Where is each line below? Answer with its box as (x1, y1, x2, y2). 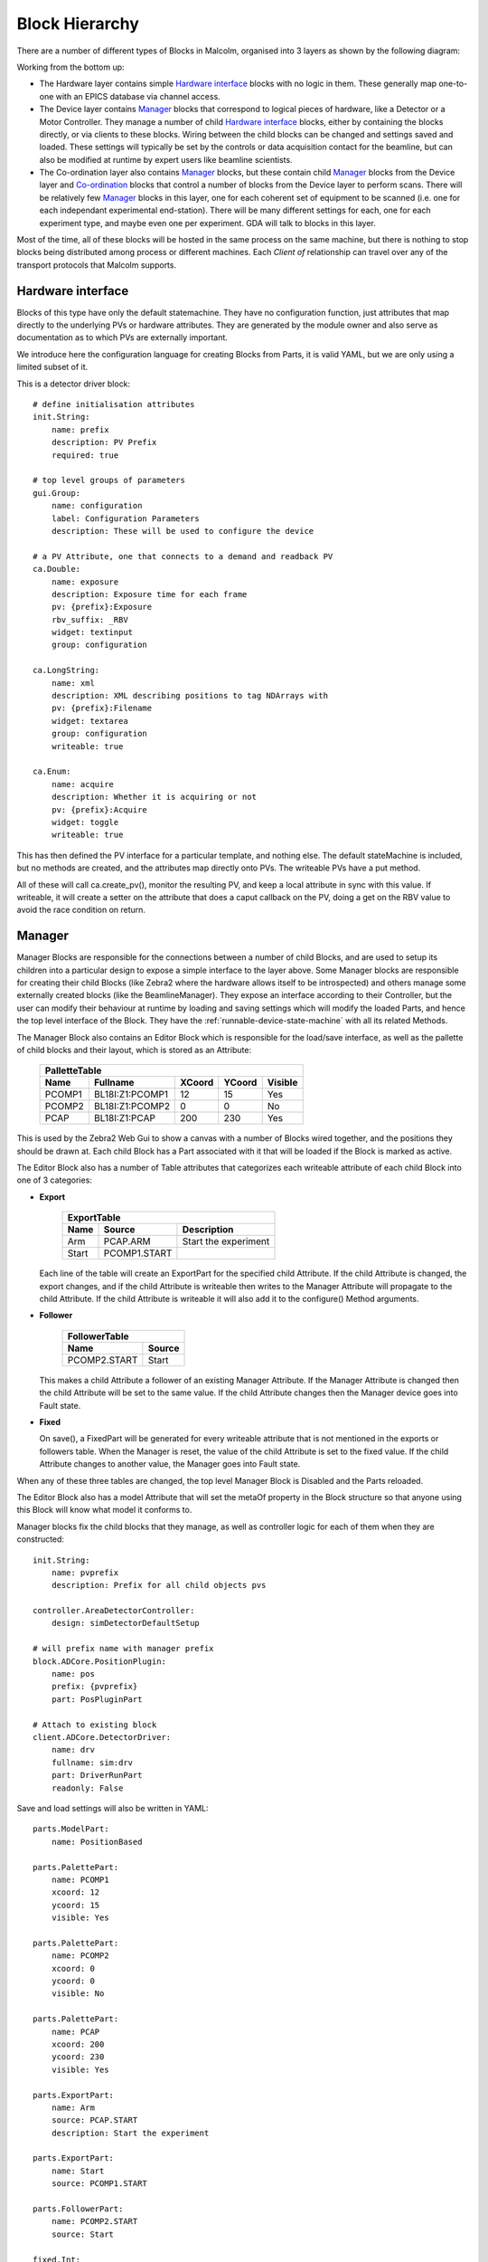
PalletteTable (44, 1064, 102, 1077)
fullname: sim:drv (51, 1757, 134, 1768)
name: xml (51, 678, 95, 688)
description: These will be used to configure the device (51, 526, 314, 536)
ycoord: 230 (51, 2052, 105, 2062)
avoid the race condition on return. (16, 905, 146, 916)
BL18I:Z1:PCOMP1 (93, 1088, 169, 1101)
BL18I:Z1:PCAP (93, 1112, 155, 1125)
